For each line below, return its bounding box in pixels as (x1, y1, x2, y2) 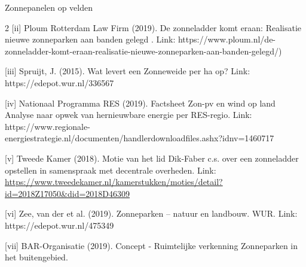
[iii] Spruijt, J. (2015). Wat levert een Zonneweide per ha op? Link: (5, 65, 250, 77)
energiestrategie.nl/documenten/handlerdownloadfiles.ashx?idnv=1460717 (5, 132, 274, 144)
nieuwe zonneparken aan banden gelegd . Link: (5, 33, 176, 45)
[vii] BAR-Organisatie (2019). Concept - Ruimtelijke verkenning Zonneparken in (5, 239, 298, 251)
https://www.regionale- (5, 120, 90, 132)
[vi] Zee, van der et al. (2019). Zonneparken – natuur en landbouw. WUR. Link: (5, 207, 298, 220)
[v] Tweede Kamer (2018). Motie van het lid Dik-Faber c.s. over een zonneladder (5, 151, 299, 164)
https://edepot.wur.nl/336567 (5, 76, 114, 89)
